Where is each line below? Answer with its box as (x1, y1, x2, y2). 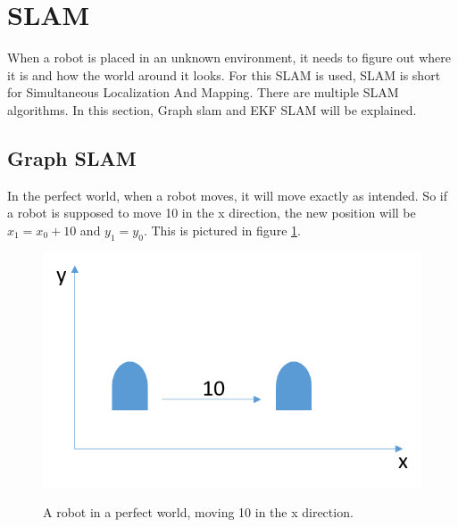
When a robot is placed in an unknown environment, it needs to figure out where (7, 48, 451, 67)
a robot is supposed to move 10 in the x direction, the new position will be (7, 203, 416, 222)
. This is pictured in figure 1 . (143, 220, 301, 239)
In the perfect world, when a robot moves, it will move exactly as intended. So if (7, 185, 447, 204)
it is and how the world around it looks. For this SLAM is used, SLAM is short (7, 65, 441, 84)
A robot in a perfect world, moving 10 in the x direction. (43, 503, 354, 522)
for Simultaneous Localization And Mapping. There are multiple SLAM (7, 83, 399, 102)
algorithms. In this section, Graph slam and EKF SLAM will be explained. (7, 100, 417, 119)
